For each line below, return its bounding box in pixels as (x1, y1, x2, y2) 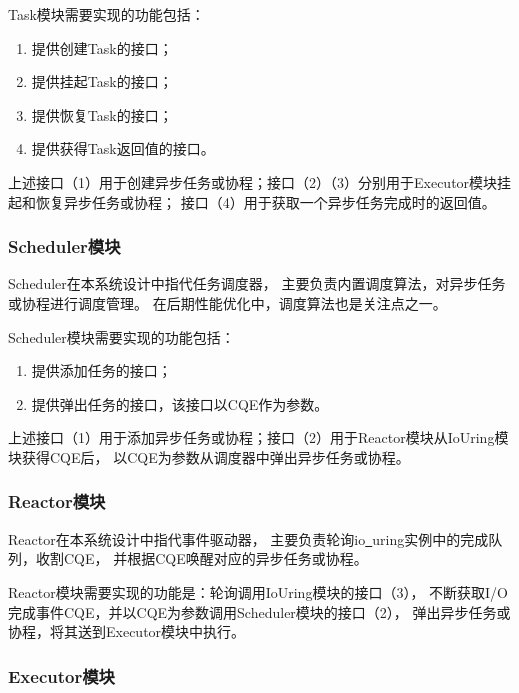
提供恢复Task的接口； (31, 104, 173, 125)
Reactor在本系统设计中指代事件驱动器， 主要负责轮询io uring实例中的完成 (8, 528, 489, 549)
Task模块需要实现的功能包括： (8, 4, 205, 24)
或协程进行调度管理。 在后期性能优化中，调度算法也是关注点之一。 (8, 292, 447, 313)
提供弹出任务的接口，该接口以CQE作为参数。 (31, 393, 329, 414)
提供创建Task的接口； (31, 37, 173, 58)
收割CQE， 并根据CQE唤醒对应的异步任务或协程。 (35, 548, 368, 569)
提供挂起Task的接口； (31, 71, 173, 92)
